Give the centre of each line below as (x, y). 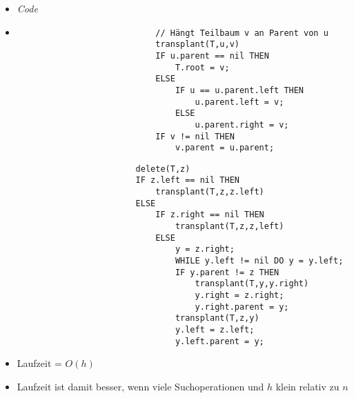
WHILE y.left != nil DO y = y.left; (259, 261)
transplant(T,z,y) (217, 318)
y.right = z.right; (239, 296)
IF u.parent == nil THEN (212, 56)
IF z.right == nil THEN (210, 215)
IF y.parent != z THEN (227, 272)
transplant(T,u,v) (197, 44)
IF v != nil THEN (195, 136)
